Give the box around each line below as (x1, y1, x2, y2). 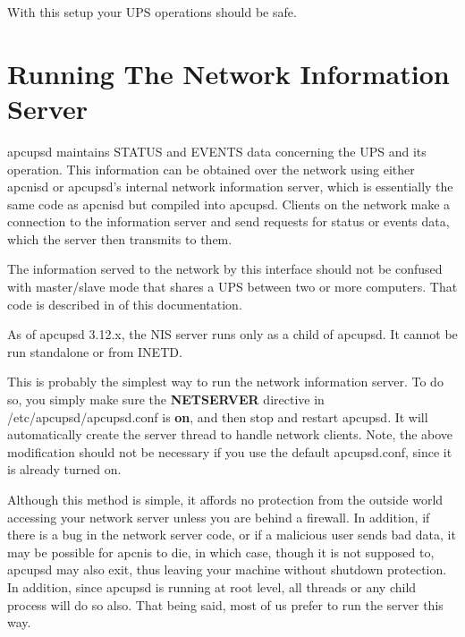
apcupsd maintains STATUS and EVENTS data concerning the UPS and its (7, 141, 427, 160)
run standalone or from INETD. (7, 342, 182, 361)
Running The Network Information (7, 55, 450, 91)
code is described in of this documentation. (7, 294, 242, 313)
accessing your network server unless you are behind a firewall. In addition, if (7, 507, 430, 526)
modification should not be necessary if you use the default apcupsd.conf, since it (7, 442, 452, 461)
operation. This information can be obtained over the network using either (7, 159, 415, 178)
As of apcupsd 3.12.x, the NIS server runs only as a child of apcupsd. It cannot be (7, 325, 458, 344)
